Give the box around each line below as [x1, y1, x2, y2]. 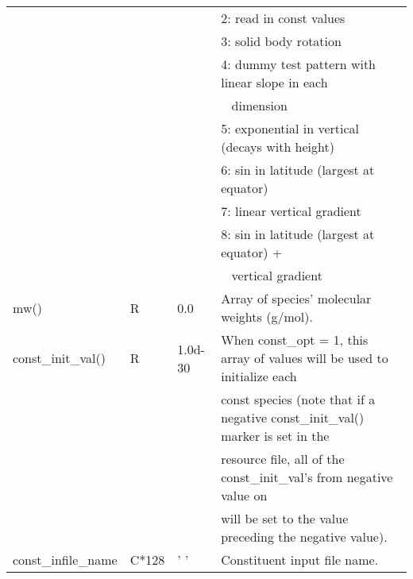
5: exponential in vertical [221, 119, 360, 137]
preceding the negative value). [221, 527, 388, 546]
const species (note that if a [221, 390, 376, 408]
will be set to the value [221, 509, 349, 527]
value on [221, 486, 268, 504]
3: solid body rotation [221, 32, 342, 50]
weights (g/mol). [221, 307, 313, 326]
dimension [231, 96, 288, 114]
